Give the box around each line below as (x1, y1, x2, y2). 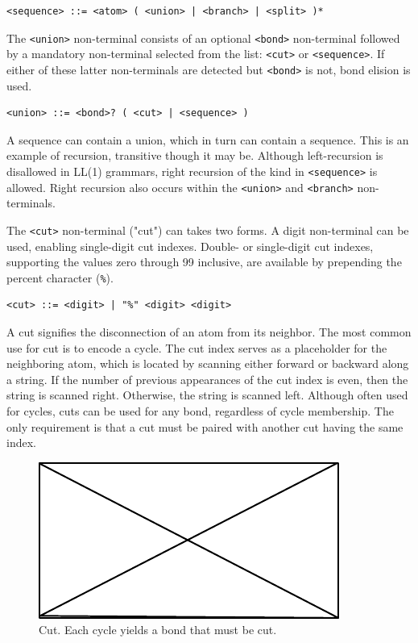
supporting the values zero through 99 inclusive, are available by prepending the (6, 253, 402, 270)
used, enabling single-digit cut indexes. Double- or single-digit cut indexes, (6, 237, 374, 254)
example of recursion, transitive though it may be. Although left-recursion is (6, 147, 383, 164)
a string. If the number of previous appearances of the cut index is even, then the (6, 370, 408, 387)
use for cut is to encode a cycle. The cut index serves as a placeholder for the (6, 339, 387, 356)
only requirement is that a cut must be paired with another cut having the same (6, 418, 404, 435)
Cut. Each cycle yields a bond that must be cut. (39, 621, 277, 638)
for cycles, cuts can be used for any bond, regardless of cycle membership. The (6, 402, 394, 419)
